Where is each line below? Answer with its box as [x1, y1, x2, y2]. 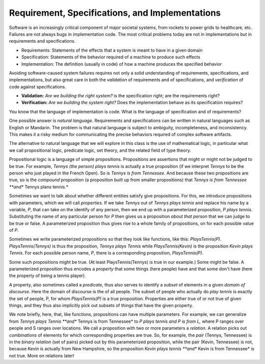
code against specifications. [9, 84, 66, 89]
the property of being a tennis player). [9, 273, 86, 279]
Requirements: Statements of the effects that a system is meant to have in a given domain [21, 47, 203, 53]
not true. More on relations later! [9, 353, 75, 359]
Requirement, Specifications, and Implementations [9, 7, 221, 18]
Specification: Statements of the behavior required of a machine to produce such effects [21, 54, 201, 60]
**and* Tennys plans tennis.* [9, 184, 69, 190]
